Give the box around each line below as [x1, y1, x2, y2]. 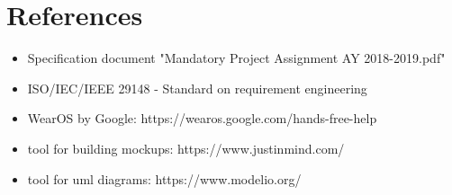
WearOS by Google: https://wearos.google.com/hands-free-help [27, 109, 377, 128]
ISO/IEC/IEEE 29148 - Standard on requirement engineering [27, 78, 367, 97]
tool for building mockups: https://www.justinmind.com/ [27, 138, 345, 157]
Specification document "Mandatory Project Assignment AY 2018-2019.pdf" [27, 49, 446, 67]
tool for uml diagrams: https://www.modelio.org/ [27, 169, 302, 188]
